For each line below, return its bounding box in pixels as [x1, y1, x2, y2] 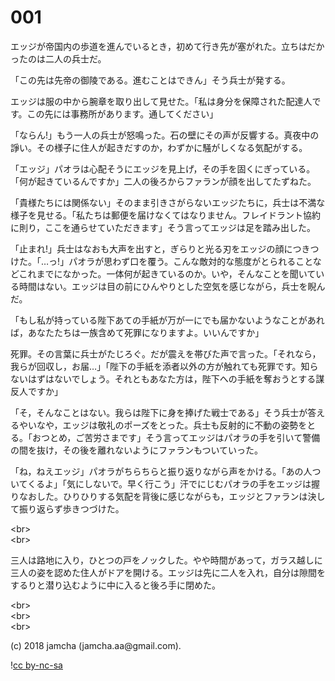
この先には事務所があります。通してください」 [26, 107, 219, 120]
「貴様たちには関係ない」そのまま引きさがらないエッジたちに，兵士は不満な [10, 196, 326, 208]
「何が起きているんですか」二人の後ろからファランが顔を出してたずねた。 [10, 175, 317, 187]
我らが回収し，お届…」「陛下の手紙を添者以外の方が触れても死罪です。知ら [10, 360, 319, 372]
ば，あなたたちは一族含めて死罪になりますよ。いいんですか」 [10, 326, 265, 338]
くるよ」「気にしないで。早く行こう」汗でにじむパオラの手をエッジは [27, 477, 312, 490]
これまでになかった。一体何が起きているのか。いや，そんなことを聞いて [18, 267, 317, 280]
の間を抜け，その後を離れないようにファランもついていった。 [10, 444, 264, 456]
